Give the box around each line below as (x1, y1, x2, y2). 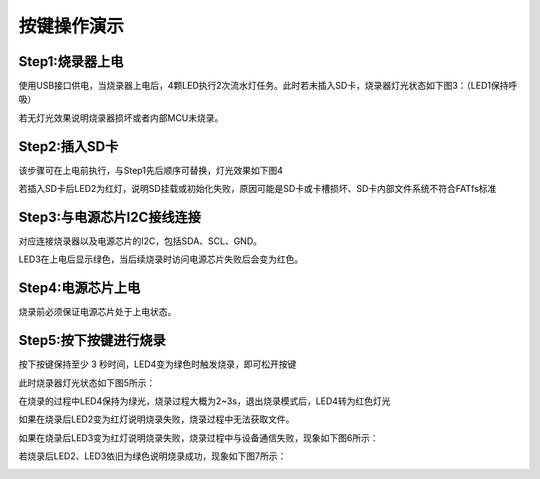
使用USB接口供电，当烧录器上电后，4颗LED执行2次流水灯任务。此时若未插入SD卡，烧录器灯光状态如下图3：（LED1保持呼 (18, 80, 518, 92)
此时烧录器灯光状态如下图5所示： (18, 376, 156, 389)
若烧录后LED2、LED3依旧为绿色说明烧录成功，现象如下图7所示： (18, 450, 287, 462)
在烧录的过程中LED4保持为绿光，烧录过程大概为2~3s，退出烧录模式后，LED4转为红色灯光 (18, 395, 391, 407)
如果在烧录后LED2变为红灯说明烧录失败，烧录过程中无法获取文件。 (18, 413, 295, 425)
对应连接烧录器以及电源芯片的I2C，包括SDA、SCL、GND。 (18, 235, 263, 247)
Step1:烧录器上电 (18, 53, 124, 70)
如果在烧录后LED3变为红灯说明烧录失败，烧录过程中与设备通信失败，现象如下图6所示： (18, 431, 379, 444)
